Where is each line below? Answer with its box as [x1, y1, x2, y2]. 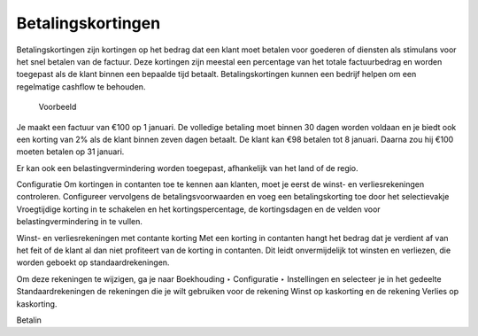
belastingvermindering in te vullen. [16, 216, 143, 227]
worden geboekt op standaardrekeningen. [16, 257, 170, 268]
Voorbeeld [38, 102, 77, 113]
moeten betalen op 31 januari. [16, 146, 125, 157]
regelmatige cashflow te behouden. [16, 81, 146, 92]
